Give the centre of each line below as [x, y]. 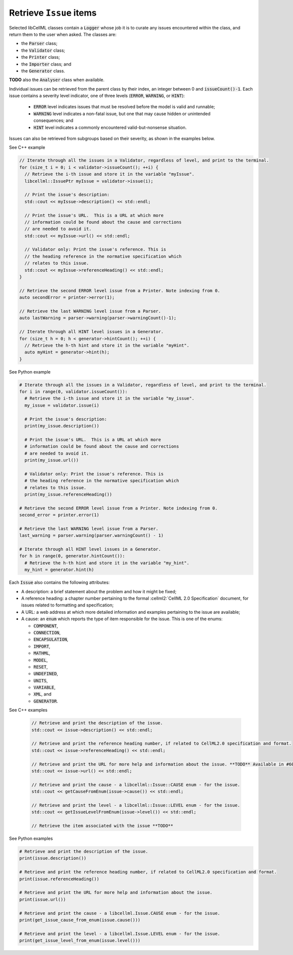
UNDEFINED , [46, 674]
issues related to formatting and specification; [67, 605]
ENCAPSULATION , [51, 639]
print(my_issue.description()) [62, 426]
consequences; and [53, 120]
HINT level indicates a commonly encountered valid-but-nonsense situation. [110, 127]
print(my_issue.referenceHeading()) [68, 494]
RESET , [41, 667]
